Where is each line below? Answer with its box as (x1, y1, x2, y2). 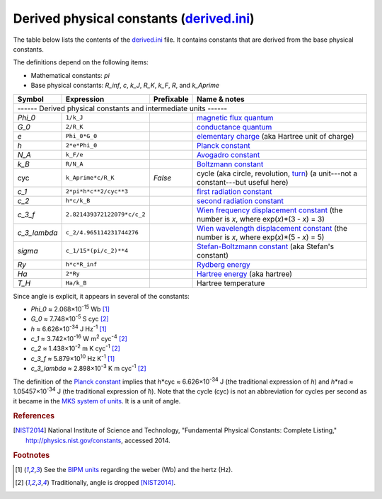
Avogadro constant (197, 149, 260, 159)
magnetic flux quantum (197, 113, 274, 122)
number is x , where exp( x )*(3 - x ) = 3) (197, 214, 325, 224)
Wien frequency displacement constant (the (197, 205, 343, 215)
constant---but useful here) (197, 177, 289, 187)
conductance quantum (197, 122, 272, 132)
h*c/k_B (65, 197, 91, 205)
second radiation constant (197, 195, 284, 205)
